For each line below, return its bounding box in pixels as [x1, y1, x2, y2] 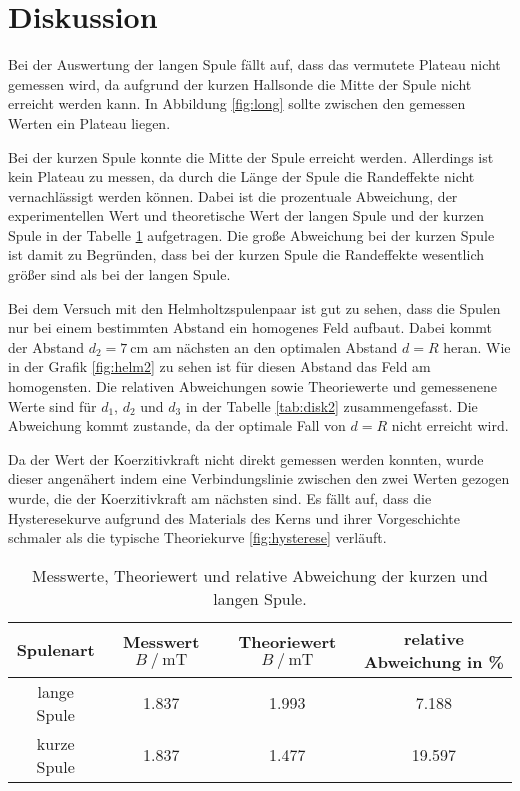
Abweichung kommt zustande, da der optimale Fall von [8, 415, 346, 436]
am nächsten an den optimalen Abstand [152, 336, 398, 357]
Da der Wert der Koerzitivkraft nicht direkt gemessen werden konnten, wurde [8, 448, 484, 469]
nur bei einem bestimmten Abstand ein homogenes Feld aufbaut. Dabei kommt [8, 317, 493, 338]
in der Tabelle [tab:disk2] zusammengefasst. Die [185, 395, 478, 416]
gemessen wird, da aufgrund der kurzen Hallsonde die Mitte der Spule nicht [8, 73, 472, 94]
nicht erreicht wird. [391, 415, 509, 436]
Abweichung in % [363, 649, 504, 673]
